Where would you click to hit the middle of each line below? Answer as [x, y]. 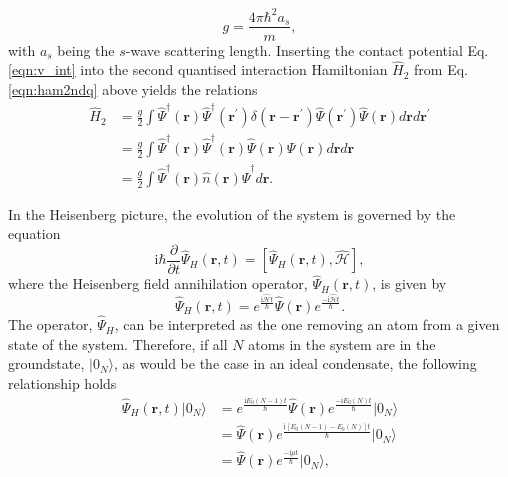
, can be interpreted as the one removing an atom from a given [307, 324]
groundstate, [46, 363]
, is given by [409, 283]
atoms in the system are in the [342, 343]
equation [34, 233]
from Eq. [441, 69]
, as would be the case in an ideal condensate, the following [295, 363]
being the [86, 49]
